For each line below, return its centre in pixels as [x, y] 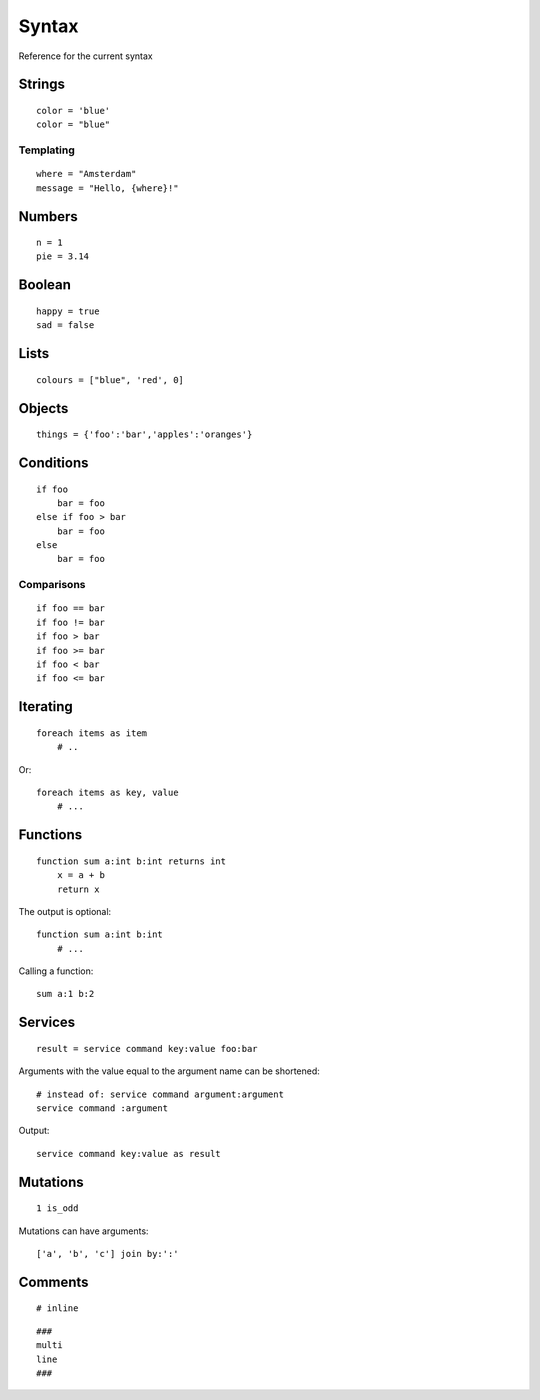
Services [47, 1022]
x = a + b [80, 875]
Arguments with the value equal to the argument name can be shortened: [169, 1071]
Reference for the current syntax [86, 56]
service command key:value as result [129, 1153]
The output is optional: [65, 911]
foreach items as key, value [107, 792]
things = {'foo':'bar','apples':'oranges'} [144, 434]
